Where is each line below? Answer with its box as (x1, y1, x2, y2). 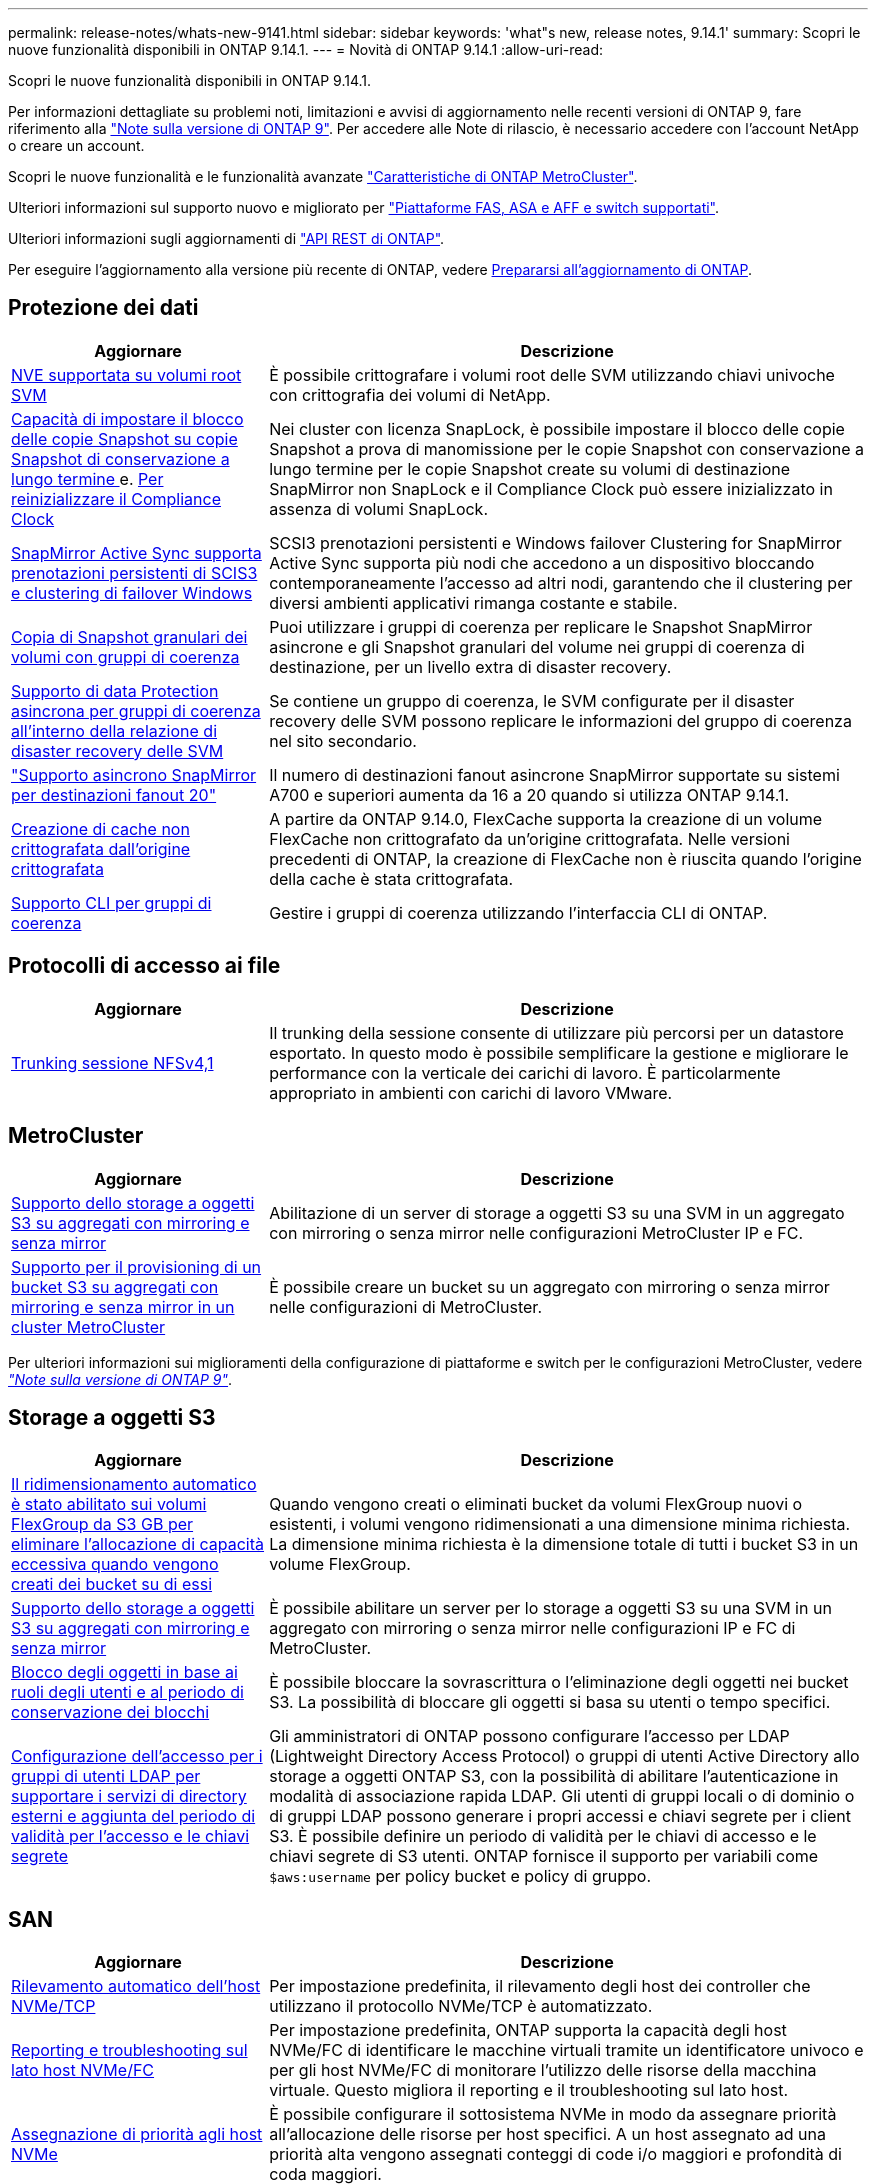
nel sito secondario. (269, 730, 417, 751)
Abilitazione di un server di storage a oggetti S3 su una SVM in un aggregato (269, 1202, 845, 1223)
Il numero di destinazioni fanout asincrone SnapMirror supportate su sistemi (269, 764, 840, 785)
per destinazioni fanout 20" (11, 784, 217, 805)
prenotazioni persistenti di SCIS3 (11, 562, 258, 583)
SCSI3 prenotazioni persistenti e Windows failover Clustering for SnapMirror (269, 532, 842, 553)
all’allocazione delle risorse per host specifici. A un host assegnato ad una (269, 2124, 826, 2145)
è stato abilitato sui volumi (11, 1494, 207, 1515)
